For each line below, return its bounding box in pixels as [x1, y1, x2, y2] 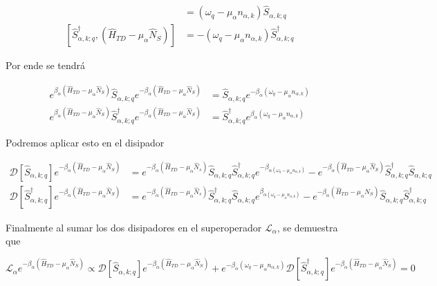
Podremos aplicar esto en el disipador [6, 135, 165, 149]
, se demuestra [277, 220, 338, 234]
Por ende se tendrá [6, 58, 86, 73]
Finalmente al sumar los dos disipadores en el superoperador [6, 220, 262, 234]
